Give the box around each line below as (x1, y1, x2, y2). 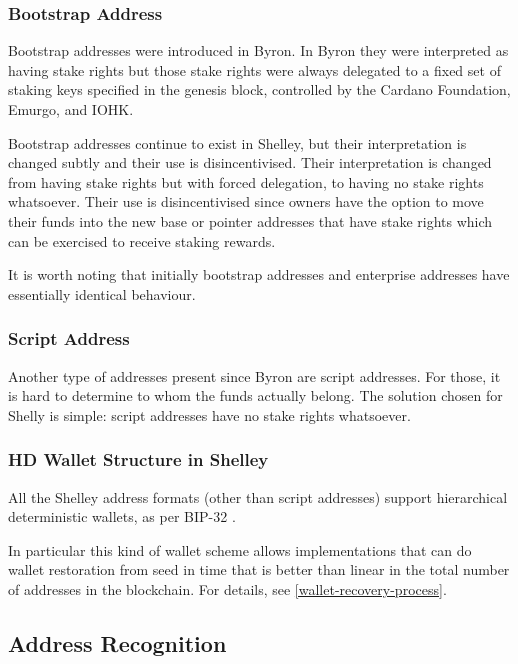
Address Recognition (8, 627, 227, 658)
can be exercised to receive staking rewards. (8, 230, 276, 251)
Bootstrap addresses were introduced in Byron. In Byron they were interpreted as (8, 40, 509, 61)
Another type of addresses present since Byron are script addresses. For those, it (8, 365, 501, 386)
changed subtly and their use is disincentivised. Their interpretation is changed (8, 152, 492, 173)
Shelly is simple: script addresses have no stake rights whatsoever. (8, 404, 411, 425)
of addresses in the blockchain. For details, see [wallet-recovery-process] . (8, 578, 447, 599)
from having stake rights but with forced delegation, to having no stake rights (8, 171, 484, 192)
